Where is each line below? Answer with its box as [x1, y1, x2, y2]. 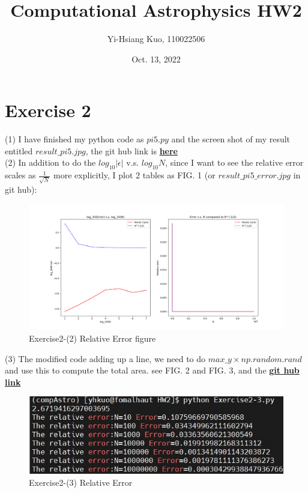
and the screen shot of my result [171, 133, 291, 145]
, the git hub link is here [85, 144, 178, 157]
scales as [5, 169, 36, 181]
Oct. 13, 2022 [131, 52, 181, 65]
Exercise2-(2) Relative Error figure [29, 332, 156, 345]
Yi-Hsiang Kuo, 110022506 [107, 32, 205, 45]
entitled [5, 144, 33, 157]
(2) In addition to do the [5, 156, 96, 169]
